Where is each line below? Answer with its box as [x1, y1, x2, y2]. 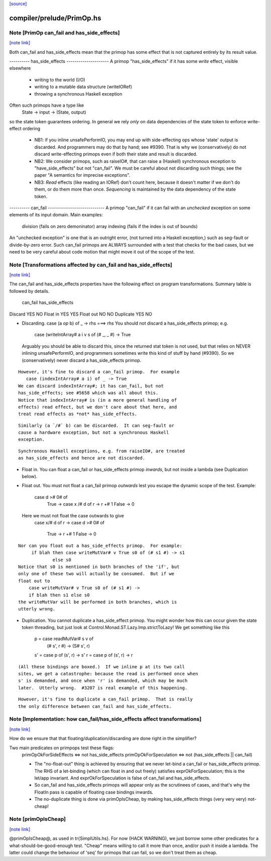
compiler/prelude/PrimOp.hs [9, 14, 101, 22]
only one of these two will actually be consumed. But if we [18, 571, 175, 577]
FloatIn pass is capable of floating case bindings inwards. [34, 789, 154, 795]
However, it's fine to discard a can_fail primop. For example [18, 369, 180, 374]
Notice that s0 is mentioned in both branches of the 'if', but [18, 564, 180, 570]
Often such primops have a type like [9, 102, 84, 108]
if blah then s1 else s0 [28, 592, 90, 598]
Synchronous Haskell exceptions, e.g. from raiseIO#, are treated [18, 448, 185, 454]
